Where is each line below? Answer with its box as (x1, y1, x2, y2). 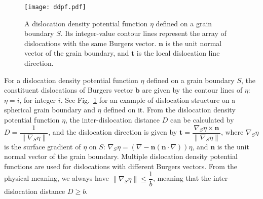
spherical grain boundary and (4, 104, 95, 115)
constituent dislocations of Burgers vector (4, 85, 133, 95)
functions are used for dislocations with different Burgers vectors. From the (4, 161, 238, 171)
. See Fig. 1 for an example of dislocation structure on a (60, 94, 236, 105)
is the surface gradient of (4, 141, 81, 151)
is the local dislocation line (136, 48, 220, 58)
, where (220, 127, 244, 137)
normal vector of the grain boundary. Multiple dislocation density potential (4, 151, 238, 162)
